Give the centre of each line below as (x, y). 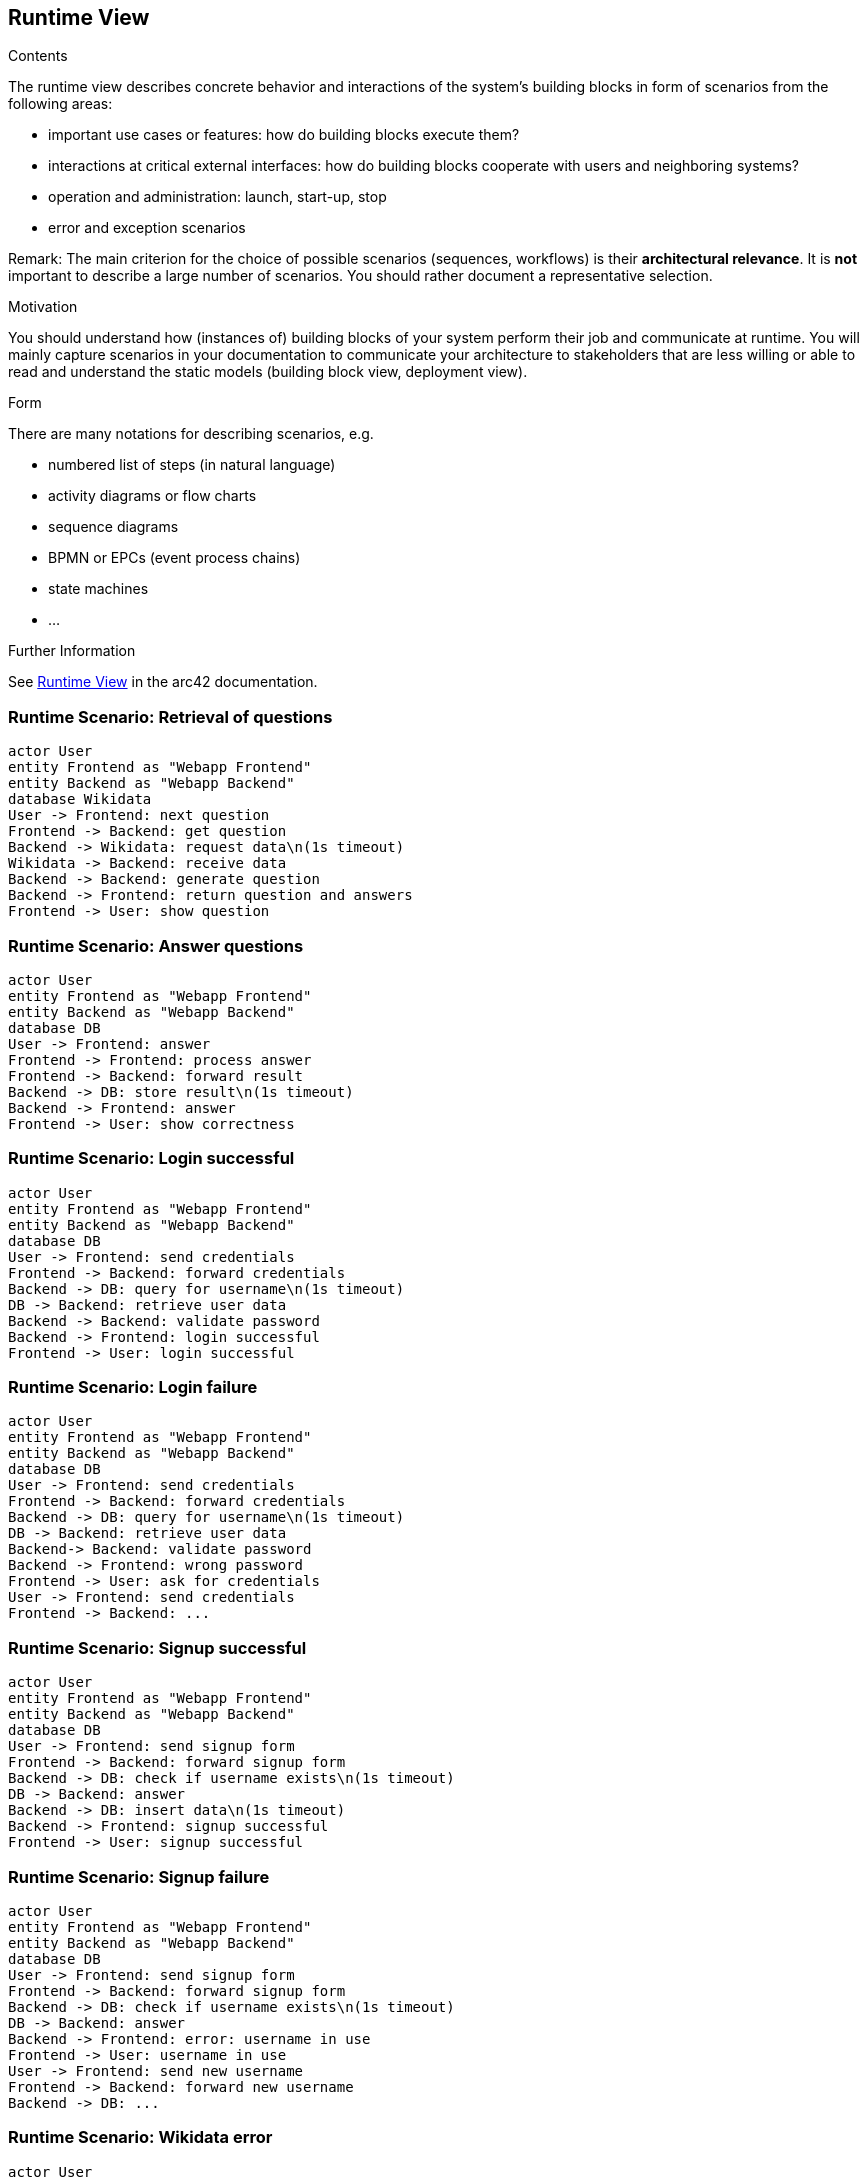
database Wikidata (80, 799)
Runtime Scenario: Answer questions (156, 945)
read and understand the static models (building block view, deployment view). (268, 372)
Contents (38, 56)
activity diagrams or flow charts (152, 496)
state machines (98, 589)
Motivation (43, 307)
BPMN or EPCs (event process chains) (174, 558)
